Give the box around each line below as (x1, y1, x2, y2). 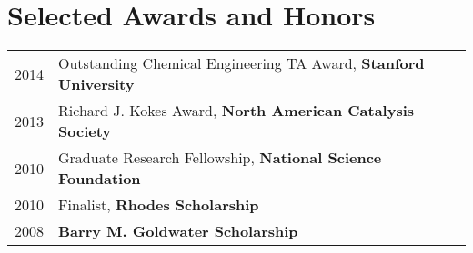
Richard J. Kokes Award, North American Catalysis (58, 100, 415, 122)
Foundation (58, 168, 141, 190)
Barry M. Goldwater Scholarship (58, 220, 298, 242)
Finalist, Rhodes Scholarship (58, 194, 259, 216)
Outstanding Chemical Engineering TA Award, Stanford (58, 53, 425, 74)
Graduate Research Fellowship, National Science (58, 147, 382, 169)
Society (58, 121, 112, 142)
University (58, 73, 135, 95)
